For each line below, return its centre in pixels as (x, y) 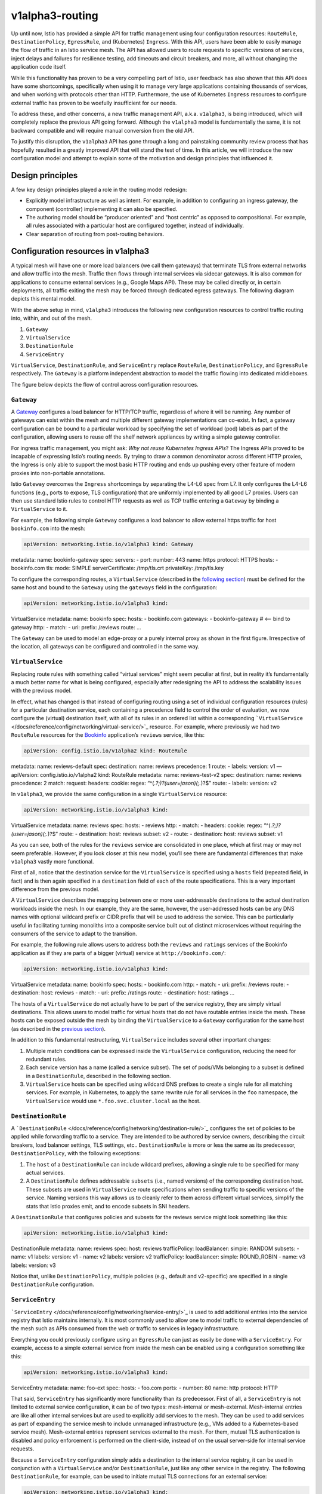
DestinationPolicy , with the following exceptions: (76, 1153)
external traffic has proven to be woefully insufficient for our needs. (94, 103)
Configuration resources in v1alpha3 (80, 251)
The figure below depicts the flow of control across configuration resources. (105, 384)
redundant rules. (46, 1059)
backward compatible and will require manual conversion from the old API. (103, 130)
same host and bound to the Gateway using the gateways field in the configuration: (114, 587)
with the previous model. (41, 691)
